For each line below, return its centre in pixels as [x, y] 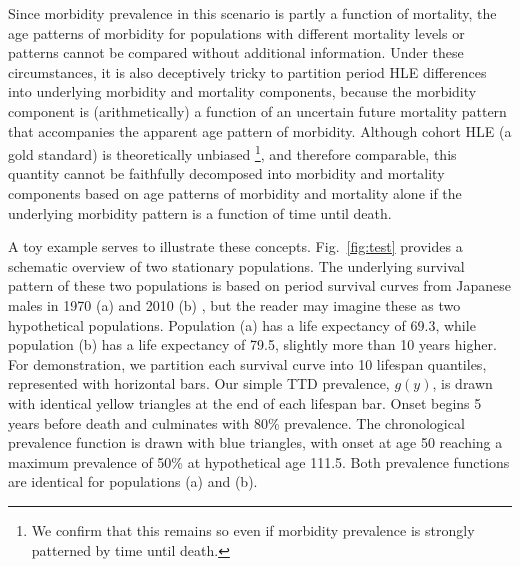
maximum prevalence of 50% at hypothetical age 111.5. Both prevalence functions [259, 461]
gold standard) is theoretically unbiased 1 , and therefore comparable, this [232, 152]
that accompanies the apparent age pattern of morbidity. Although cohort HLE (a [260, 130]
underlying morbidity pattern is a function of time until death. [200, 212]
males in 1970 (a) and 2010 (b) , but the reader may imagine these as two [234, 304]
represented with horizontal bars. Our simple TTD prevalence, [199, 383]
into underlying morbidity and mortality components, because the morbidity [242, 91]
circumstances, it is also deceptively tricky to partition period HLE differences [247, 71]
